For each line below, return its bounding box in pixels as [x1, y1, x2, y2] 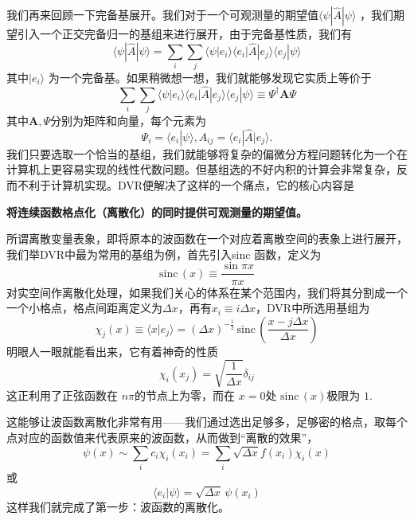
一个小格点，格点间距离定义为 [6, 299, 162, 316]
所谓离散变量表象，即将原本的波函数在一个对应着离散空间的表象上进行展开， [6, 230, 408, 247]
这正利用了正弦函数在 [6, 386, 118, 403]
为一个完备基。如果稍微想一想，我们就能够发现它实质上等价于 [48, 68, 372, 85]
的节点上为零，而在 [135, 386, 236, 403]
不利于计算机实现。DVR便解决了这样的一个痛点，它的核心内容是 [17, 177, 355, 194]
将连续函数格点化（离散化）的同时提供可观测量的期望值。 [6, 203, 307, 220]
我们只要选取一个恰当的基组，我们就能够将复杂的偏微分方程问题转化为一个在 [6, 145, 408, 162]
